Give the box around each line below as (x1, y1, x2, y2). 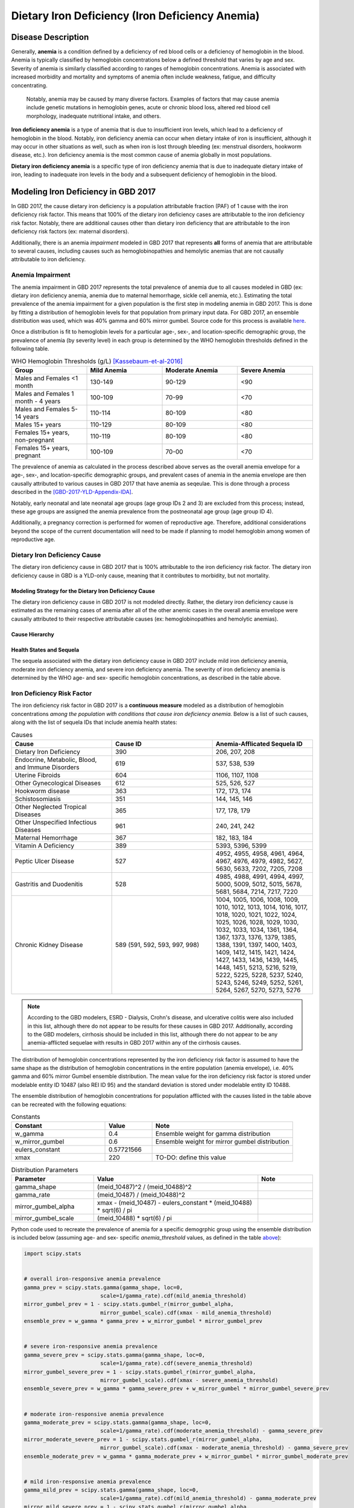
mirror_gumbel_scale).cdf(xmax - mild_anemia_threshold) (100, 1309, 273, 1316)
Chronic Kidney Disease (14, 940, 83, 949)
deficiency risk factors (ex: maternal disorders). (11, 228, 130, 235)
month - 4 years (14, 397, 61, 405)
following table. (11, 345, 49, 352)
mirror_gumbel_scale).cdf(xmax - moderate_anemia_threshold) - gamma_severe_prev (100, 1445, 349, 1451)
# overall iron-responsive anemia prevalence (24, 1276, 161, 1282)
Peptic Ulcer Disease (14, 857, 75, 865)
